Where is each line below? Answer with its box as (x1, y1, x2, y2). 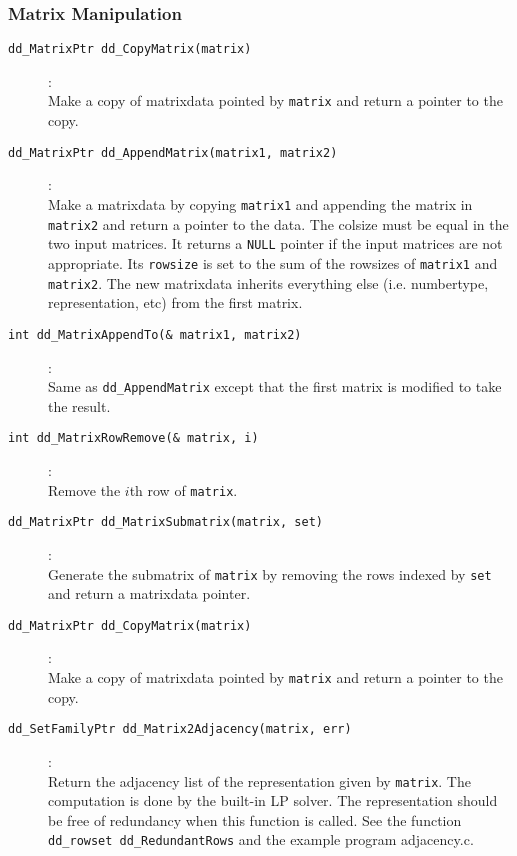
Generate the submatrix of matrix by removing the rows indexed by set (48, 563, 492, 584)
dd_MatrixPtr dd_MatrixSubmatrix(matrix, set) (8, 515, 323, 530)
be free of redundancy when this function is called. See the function (48, 809, 462, 830)
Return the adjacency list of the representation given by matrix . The (48, 770, 471, 791)
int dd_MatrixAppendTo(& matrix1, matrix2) (8, 327, 302, 342)
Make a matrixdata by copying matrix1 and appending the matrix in (48, 193, 473, 214)
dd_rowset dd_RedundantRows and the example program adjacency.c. (48, 829, 474, 850)
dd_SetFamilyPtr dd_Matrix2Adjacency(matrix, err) (8, 722, 352, 737)
